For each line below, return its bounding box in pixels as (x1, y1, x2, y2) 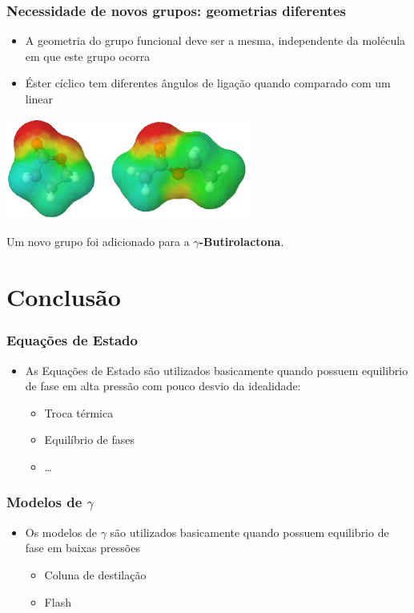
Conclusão (6, 280, 121, 313)
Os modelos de (25, 523, 97, 540)
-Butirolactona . (199, 233, 284, 250)
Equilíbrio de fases (44, 431, 135, 448)
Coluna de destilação (44, 566, 147, 583)
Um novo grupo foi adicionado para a (6, 233, 190, 250)
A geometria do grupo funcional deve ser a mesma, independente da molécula (25, 32, 406, 49)
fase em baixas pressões (25, 539, 140, 556)
